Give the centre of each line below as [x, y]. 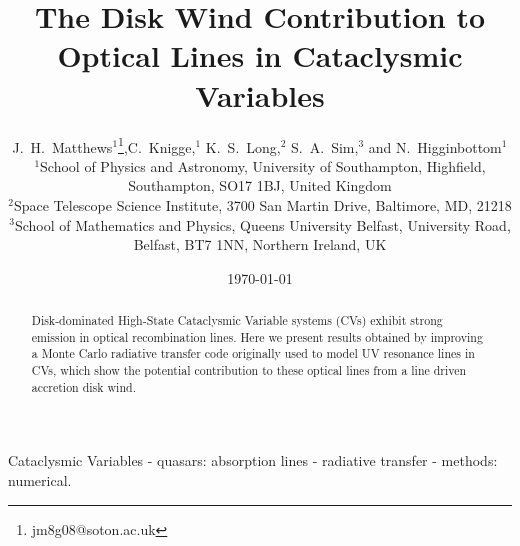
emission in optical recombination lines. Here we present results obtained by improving [257, 336]
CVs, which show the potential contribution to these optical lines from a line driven [249, 370]
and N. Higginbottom [435, 146]
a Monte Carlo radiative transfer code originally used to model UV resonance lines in [253, 353]
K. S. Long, [243, 146]
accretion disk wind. [83, 386]
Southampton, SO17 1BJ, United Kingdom [260, 185]
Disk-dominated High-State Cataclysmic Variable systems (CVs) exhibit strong [237, 320]
